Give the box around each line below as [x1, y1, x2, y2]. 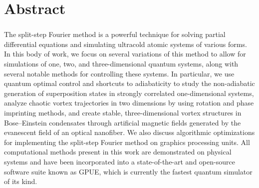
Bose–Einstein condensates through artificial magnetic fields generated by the [4, 117, 241, 127]
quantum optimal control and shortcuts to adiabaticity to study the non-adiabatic [4, 78, 255, 88]
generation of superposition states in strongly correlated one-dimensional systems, [4, 87, 254, 98]
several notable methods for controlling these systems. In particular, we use [4, 68, 235, 78]
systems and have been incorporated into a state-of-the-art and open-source [4, 156, 235, 167]
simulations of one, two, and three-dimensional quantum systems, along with [4, 58, 239, 69]
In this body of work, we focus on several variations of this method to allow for [4, 48, 246, 59]
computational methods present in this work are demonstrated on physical [4, 146, 232, 157]
